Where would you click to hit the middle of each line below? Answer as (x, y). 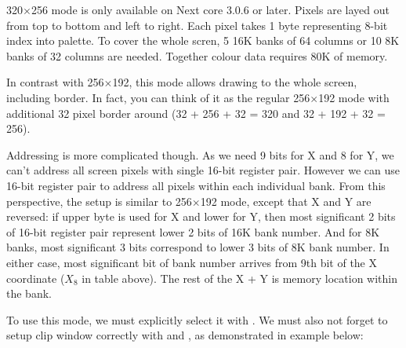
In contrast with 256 (55, 82)
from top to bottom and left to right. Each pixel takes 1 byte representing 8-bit (197, 25)
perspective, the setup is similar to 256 (99, 201)
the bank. (29, 293)
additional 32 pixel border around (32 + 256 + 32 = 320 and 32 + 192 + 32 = (196, 113)
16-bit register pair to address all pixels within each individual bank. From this (196, 185)
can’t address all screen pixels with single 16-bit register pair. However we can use (203, 170)
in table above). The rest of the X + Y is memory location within (239, 278)
